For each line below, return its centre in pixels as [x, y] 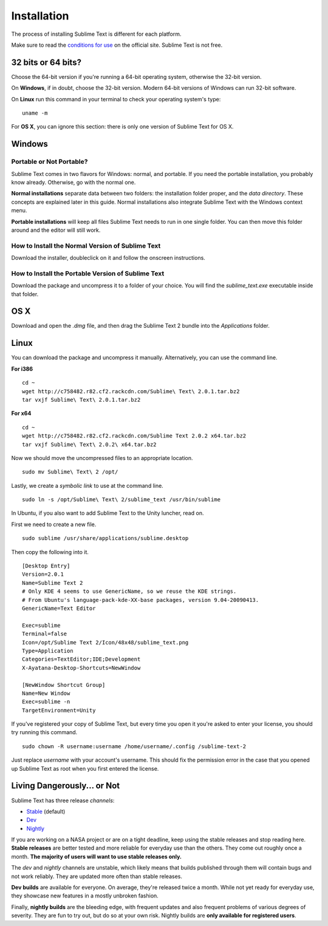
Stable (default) [46, 811]
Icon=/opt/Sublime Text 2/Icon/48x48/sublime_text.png [105, 642]
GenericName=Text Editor [59, 608]
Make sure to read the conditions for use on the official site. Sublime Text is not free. [117, 45]
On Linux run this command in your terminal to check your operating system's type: [116, 99]
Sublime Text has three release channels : [63, 800]
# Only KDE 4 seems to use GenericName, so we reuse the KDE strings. [129, 591]
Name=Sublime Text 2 [53, 583]
